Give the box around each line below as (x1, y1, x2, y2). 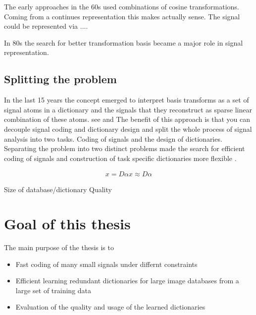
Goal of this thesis (4, 213, 131, 234)
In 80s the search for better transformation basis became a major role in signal (4, 37, 243, 48)
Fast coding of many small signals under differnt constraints (15, 259, 198, 269)
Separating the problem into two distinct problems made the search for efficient (4, 143, 245, 154)
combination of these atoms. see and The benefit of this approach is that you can (4, 114, 251, 124)
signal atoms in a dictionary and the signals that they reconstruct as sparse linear (4, 104, 252, 114)
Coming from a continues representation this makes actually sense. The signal (4, 11, 240, 21)
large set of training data (15, 285, 92, 295)
